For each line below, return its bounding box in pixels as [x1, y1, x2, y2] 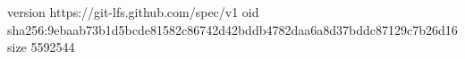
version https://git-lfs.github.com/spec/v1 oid [7, 3, 259, 21]
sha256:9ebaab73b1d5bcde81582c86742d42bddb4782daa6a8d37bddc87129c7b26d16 [7, 20, 458, 38]
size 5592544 [7, 38, 75, 56]
